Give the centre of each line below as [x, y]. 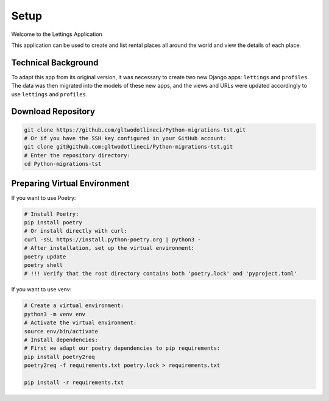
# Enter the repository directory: [77, 155]
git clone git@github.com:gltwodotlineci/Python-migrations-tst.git [129, 147]
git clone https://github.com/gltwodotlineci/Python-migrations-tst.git [135, 130]
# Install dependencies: [61, 339]
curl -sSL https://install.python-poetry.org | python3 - [112, 240]
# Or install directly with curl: [76, 231]
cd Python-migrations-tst [63, 164]
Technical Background [55, 62]
